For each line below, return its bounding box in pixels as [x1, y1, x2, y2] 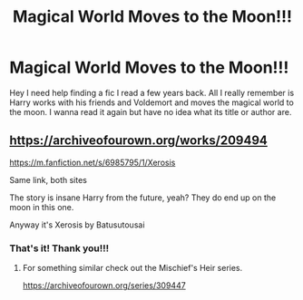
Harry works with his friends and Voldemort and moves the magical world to [9, 97, 295, 108]
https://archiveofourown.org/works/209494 [9, 133, 268, 149]
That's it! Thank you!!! [9, 242, 110, 255]
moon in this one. [9, 201, 74, 212]
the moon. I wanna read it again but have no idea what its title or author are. [9, 106, 292, 117]
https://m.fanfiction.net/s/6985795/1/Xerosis [9, 157, 176, 168]
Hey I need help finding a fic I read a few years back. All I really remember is [9, 87, 295, 98]
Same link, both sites [9, 174, 88, 185]
